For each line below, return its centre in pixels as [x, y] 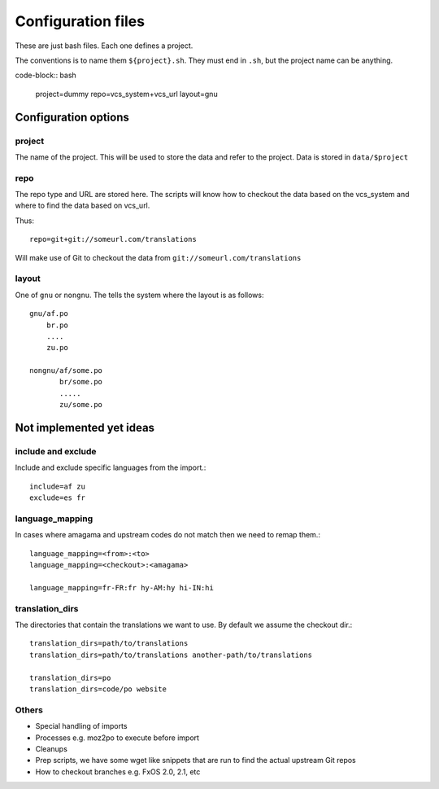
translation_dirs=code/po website [98, 689]
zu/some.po [81, 405]
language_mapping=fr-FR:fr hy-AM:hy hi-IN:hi [122, 587]
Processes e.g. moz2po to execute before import [117, 738]
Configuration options [72, 117]
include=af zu [57, 486]
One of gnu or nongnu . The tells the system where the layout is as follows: [139, 295]
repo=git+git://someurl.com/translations [113, 239]
